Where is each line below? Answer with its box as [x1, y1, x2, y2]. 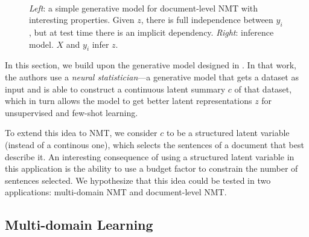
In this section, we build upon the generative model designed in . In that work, [5, 59, 296, 71]
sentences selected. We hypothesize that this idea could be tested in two [5, 174, 271, 186]
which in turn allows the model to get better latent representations [5, 94, 252, 107]
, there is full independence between [141, 13, 273, 26]
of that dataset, [234, 82, 292, 95]
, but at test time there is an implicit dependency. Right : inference [29, 25, 274, 38]
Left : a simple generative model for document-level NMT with [29, 1, 258, 14]
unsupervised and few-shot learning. [5, 106, 138, 118]
